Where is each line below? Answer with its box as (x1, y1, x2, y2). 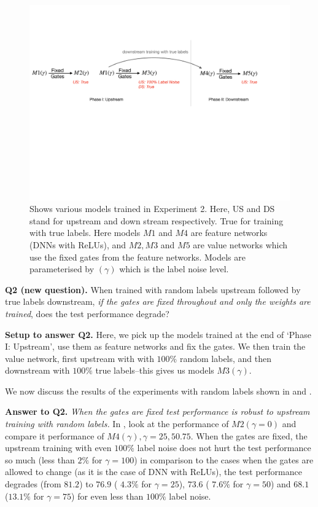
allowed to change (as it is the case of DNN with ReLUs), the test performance (5, 465, 302, 478)
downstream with (5, 364, 70, 377)
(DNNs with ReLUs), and (29, 238, 126, 251)
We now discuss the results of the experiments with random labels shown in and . (5, 384, 312, 397)
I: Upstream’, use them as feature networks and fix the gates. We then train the (5, 340, 306, 353)
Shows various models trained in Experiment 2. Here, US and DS (29, 202, 275, 215)
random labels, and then (179, 352, 272, 364)
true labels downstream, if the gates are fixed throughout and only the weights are (5, 295, 311, 308)
